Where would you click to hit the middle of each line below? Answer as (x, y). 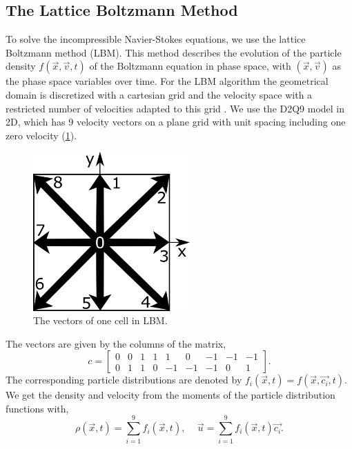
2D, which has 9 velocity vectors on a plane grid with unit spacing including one (176, 122)
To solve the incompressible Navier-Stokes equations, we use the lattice (156, 39)
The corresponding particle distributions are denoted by (124, 380)
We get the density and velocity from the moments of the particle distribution (170, 395)
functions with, (37, 408)
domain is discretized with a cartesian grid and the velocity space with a (159, 94)
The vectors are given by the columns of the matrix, (116, 343)
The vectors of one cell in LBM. (100, 320)
